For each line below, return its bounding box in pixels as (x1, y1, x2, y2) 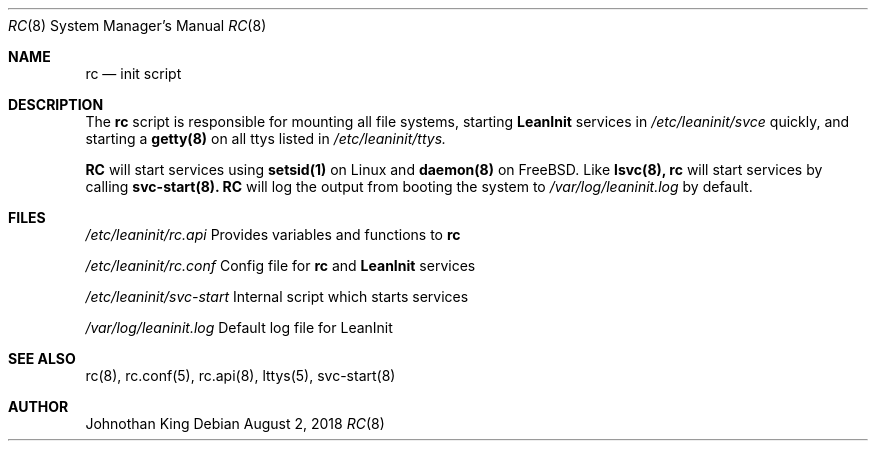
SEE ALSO (8, 350, 76, 367)
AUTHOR (8, 398, 69, 415)
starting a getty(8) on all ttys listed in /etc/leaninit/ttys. (85, 130, 447, 147)
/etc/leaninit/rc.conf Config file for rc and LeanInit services (85, 257, 476, 274)
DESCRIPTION (8, 96, 104, 113)
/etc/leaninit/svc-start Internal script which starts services (85, 288, 469, 305)
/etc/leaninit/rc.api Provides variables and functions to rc (85, 226, 461, 243)
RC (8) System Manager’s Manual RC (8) (8, 17, 267, 34)
